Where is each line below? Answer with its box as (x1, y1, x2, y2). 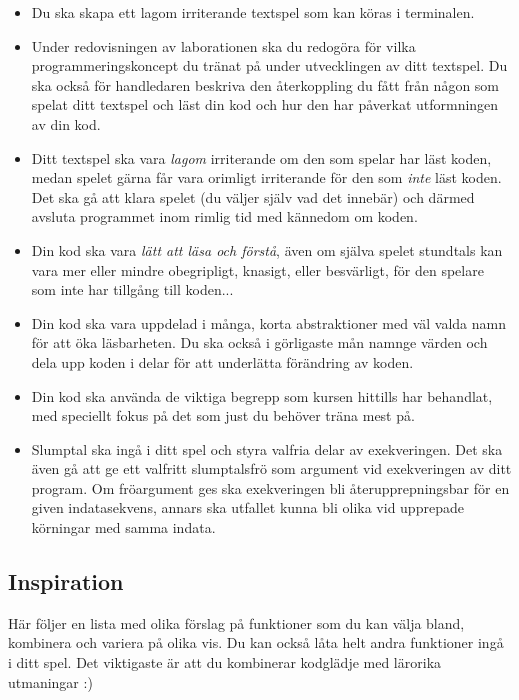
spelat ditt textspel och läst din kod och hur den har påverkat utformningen (31, 94, 499, 115)
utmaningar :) (8, 671, 93, 692)
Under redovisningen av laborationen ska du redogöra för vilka (31, 35, 416, 56)
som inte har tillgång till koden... (31, 279, 234, 300)
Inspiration (8, 566, 124, 597)
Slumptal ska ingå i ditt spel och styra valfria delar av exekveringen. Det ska (31, 438, 503, 459)
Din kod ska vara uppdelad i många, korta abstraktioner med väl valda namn (31, 312, 507, 333)
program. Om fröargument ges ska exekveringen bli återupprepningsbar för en (31, 477, 510, 498)
